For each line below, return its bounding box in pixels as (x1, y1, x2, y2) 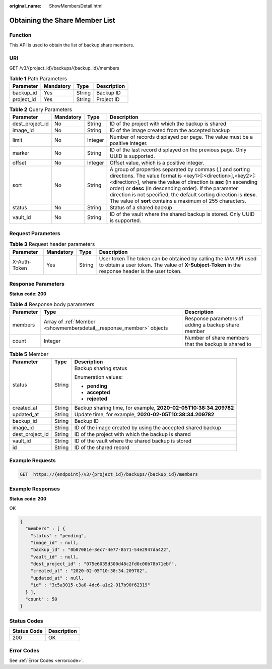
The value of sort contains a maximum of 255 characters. (109, 197, 246, 204)
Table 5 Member (9, 351, 49, 358)
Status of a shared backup (109, 204, 172, 211)
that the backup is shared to (184, 341, 252, 348)
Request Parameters (9, 230, 60, 237)
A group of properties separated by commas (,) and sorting (109, 166, 250, 173)
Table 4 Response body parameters (9, 301, 95, 308)
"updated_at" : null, (30, 575, 84, 581)
